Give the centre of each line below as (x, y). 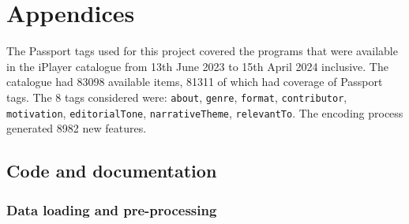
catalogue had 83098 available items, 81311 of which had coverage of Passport (195, 82)
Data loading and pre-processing (112, 209)
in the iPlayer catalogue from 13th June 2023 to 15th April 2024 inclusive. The (197, 66)
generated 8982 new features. (77, 128)
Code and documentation (112, 171)
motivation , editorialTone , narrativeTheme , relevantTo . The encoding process (205, 112)
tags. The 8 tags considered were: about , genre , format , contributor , (177, 97)
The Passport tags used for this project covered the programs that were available (202, 51)
